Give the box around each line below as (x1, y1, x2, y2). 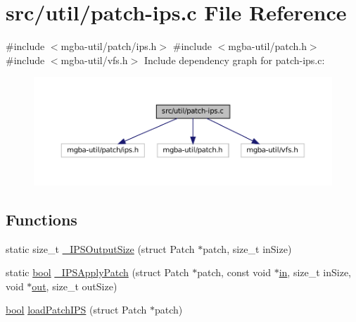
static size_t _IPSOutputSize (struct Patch (6, 241, 195, 256)
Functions (6, 208, 77, 230)
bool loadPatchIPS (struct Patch (6, 302, 147, 317)
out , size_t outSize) (32, 278, 117, 293)
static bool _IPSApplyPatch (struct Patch (6, 265, 189, 280)
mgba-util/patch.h (228, 39, 307, 54)
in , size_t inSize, (279, 265, 352, 280)
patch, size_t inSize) (203, 241, 292, 256)
